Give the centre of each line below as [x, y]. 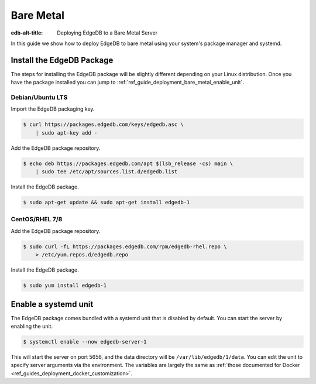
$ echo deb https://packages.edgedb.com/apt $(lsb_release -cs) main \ [128, 163]
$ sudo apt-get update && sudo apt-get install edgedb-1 [107, 203]
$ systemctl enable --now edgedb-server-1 [85, 342]
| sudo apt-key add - [66, 133]
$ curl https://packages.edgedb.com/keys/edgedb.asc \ [103, 125]
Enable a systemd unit [52, 304]
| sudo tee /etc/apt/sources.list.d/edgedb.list [107, 172]
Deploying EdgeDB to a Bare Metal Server [107, 33]
